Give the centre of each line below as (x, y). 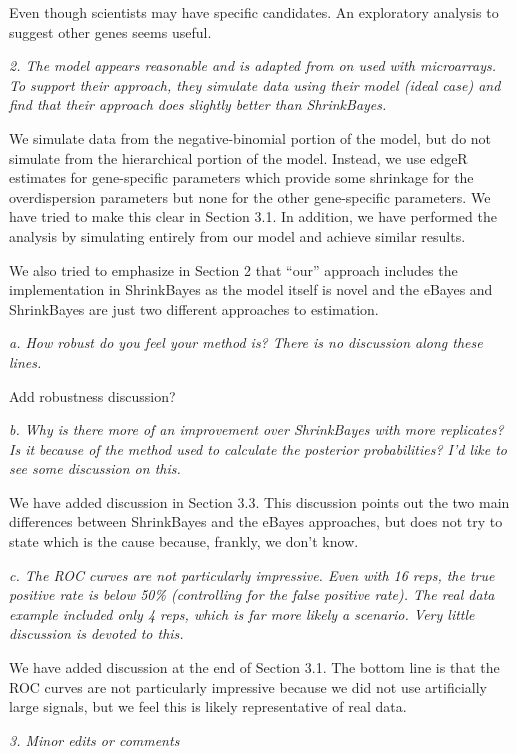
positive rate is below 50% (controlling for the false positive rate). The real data (252, 594)
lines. (25, 361)
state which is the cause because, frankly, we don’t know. (184, 541)
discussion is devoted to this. (96, 633)
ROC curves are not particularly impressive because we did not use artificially (248, 686)
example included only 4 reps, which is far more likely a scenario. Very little (242, 613)
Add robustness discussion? (92, 395)
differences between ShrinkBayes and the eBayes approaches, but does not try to (256, 521)
